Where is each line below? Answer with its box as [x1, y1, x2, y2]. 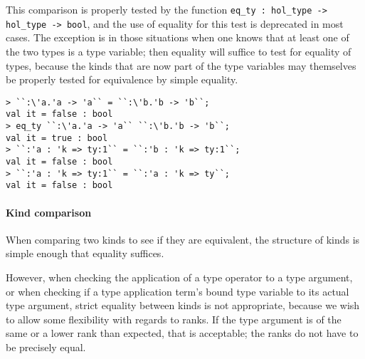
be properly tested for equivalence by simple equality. [6, 72, 238, 87]
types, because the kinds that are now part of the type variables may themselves [6, 58, 356, 73]
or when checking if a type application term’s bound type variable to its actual [6, 283, 349, 298]
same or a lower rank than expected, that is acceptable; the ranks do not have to [6, 326, 359, 340]
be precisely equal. [6, 339, 86, 354]
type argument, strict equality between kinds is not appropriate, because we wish [6, 298, 360, 313]
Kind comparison [6, 204, 92, 219]
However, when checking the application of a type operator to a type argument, [6, 269, 353, 284]
